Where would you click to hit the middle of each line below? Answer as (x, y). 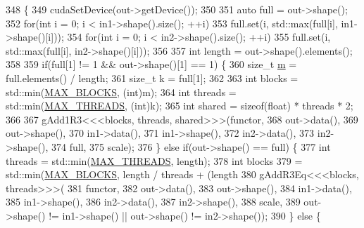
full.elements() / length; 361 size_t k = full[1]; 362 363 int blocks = (152, 78)
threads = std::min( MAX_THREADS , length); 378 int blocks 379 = (154, 160)
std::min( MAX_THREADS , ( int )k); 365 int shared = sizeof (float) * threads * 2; (180, 106)
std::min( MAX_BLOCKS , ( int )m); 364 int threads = (121, 92)
